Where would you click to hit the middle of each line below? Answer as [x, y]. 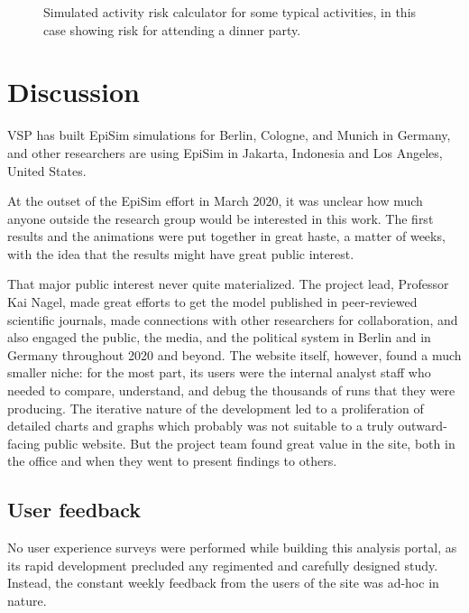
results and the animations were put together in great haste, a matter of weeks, [226, 236]
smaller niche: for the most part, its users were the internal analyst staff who [219, 372]
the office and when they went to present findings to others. [172, 461]
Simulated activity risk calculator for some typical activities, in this [230, 12]
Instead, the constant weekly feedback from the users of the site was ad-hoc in [223, 583]
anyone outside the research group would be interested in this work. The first [221, 218]
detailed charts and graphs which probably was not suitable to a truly [201, 426]
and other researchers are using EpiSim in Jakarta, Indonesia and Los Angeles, [225, 152]
